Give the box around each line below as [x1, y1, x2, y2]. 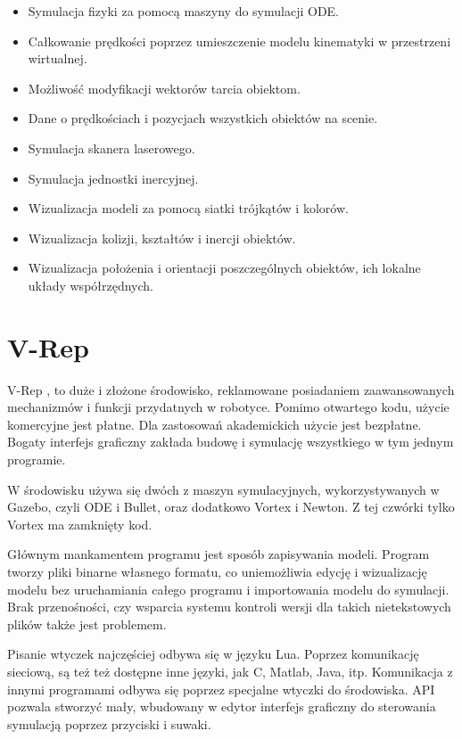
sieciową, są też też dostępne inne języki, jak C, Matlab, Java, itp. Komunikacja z [7, 661, 453, 680]
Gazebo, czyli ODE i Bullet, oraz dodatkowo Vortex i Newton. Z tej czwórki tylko [7, 497, 455, 516]
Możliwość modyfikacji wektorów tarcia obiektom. [28, 78, 301, 97]
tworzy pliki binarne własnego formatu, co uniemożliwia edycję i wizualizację [7, 562, 427, 580]
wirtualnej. [28, 49, 87, 68]
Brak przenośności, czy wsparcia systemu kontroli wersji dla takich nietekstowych [7, 597, 451, 616]
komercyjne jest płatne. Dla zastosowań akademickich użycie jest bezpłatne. [7, 415, 422, 433]
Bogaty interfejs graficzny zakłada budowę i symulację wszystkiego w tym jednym [7, 432, 454, 451]
